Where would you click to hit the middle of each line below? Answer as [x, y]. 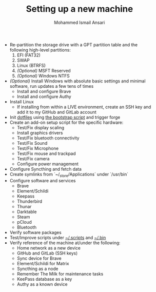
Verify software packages [36, 232]
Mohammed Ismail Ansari [79, 22]
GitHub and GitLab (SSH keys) [47, 253]
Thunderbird [29, 201]
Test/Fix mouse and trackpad [46, 153]
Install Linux [22, 101]
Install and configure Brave [44, 91]
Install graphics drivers [40, 133]
